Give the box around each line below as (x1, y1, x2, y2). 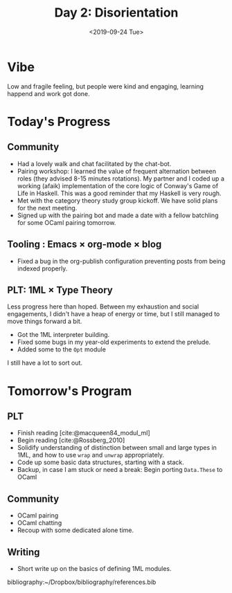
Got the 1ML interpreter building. (17, 331, 110, 339)
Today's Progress (7, 113, 111, 129)
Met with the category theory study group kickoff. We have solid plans (17, 196, 218, 205)
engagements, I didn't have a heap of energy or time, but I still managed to (7, 310, 220, 318)
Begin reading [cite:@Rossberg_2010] (17, 436, 125, 444)
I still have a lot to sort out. (7, 358, 83, 367)
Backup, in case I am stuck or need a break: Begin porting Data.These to (17, 466, 223, 474)
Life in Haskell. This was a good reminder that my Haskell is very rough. (17, 189, 222, 197)
